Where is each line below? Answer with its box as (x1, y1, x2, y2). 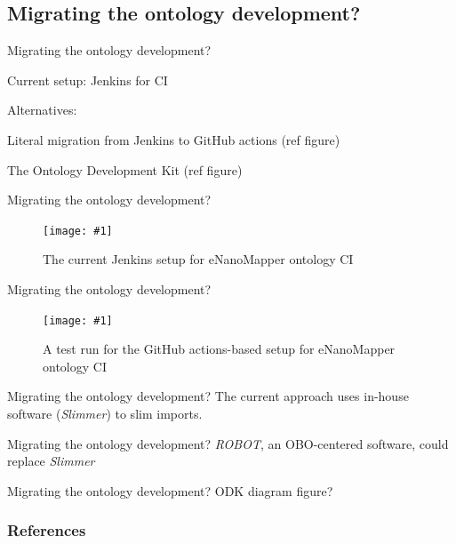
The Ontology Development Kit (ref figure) (7, 160, 243, 179)
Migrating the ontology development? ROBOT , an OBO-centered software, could (7, 434, 449, 452)
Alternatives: (7, 100, 77, 119)
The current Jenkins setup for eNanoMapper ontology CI (43, 250, 354, 268)
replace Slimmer (7, 452, 95, 470)
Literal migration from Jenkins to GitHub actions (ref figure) (7, 130, 340, 148)
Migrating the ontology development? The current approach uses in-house (7, 387, 409, 405)
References (7, 519, 86, 541)
